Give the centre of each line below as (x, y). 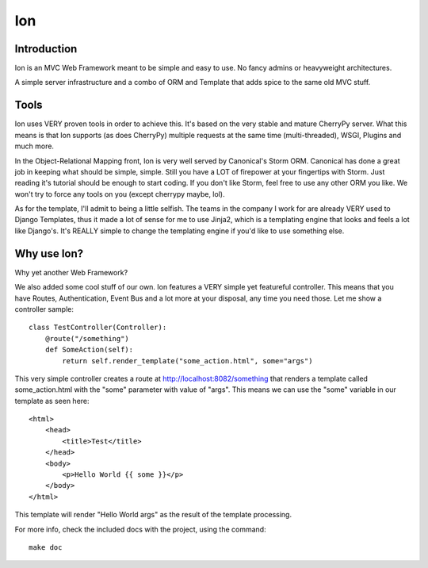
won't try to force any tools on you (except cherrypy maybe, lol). (120, 194)
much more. (34, 146)
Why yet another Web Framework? (71, 272)
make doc (46, 547)
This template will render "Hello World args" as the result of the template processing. (153, 515)
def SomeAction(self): (89, 350)
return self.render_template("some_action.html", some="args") (187, 361)
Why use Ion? (49, 253)
